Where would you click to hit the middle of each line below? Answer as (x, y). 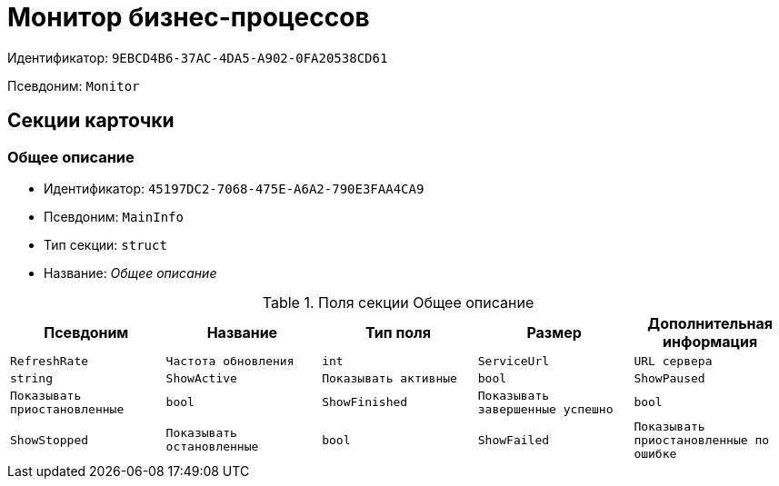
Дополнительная (710, 323)
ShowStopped (50, 440)
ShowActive (201, 378)
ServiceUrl (514, 361)
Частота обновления (230, 361)
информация (710, 341)
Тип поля (398, 332)
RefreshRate (50, 361)
